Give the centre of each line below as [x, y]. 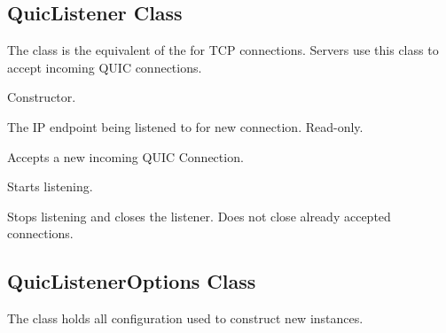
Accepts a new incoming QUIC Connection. [125, 156]
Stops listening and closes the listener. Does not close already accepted [199, 216]
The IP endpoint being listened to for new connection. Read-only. [185, 126]
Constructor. [42, 97]
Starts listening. [50, 186]
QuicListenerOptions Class [132, 281]
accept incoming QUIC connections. [105, 67]
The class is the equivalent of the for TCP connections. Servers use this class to [223, 50]
